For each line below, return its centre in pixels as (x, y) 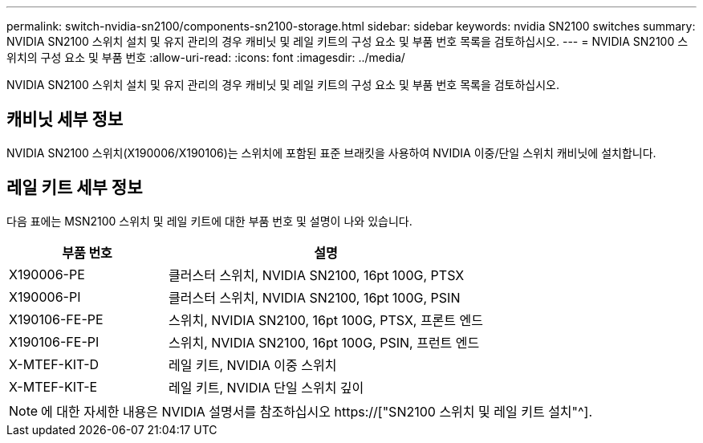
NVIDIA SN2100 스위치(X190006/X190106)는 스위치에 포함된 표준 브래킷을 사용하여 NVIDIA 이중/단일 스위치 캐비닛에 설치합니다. (331, 152)
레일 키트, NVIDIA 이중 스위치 (253, 365)
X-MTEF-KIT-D (54, 364)
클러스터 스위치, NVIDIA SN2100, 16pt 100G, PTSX (317, 275)
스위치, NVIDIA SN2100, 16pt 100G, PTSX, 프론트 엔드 (326, 320)
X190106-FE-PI (54, 341)
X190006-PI (45, 297)
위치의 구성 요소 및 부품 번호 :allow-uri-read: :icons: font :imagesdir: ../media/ (206, 57)
